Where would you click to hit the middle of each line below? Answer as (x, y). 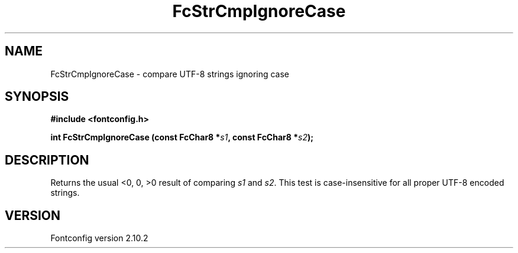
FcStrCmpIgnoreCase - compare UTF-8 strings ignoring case (170, 74)
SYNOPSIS (37, 97)
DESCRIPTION (47, 160)
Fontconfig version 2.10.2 (99, 238)
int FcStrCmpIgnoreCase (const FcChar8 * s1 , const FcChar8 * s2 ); (182, 137)
